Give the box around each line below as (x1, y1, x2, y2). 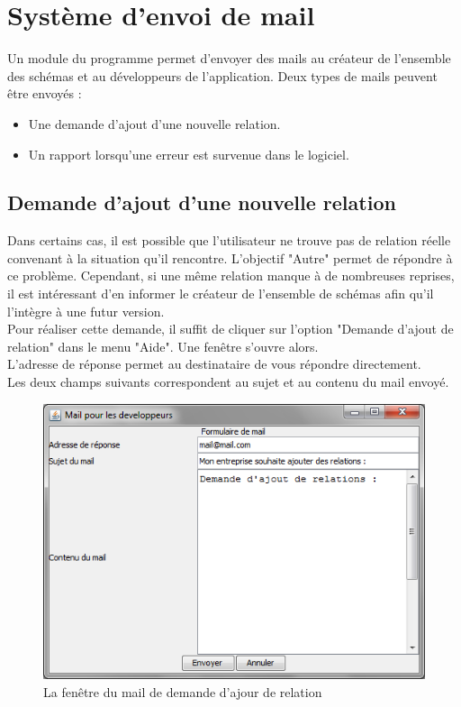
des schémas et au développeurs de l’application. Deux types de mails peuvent (7, 66, 438, 85)
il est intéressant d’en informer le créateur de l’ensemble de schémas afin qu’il (7, 284, 434, 303)
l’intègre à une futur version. (7, 301, 165, 320)
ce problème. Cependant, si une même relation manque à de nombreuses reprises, (7, 266, 455, 285)
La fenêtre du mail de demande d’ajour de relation (43, 682, 322, 701)
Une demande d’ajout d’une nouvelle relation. (28, 114, 281, 133)
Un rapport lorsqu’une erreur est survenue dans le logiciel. (28, 144, 349, 163)
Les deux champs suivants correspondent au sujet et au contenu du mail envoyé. (7, 372, 449, 391)
